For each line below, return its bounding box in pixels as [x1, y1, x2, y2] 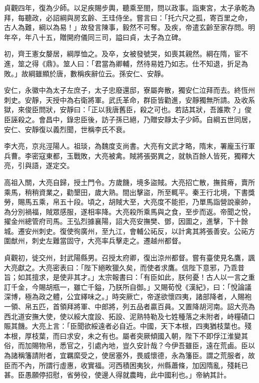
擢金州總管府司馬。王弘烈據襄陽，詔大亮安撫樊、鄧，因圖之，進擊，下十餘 [4, 216, 248, 226]
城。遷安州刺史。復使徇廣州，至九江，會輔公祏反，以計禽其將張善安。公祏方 [4, 225, 255, 236]
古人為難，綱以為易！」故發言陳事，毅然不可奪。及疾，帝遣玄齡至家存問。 [4, 22, 248, 32]
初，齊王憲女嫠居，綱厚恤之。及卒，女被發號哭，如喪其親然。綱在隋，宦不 [4, 48, 248, 59]
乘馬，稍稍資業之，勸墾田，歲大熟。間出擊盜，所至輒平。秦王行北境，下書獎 [4, 187, 255, 197]
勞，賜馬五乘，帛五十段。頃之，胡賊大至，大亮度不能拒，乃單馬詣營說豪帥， [4, 196, 255, 207]
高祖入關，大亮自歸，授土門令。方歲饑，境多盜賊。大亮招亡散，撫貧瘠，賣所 [4, 177, 255, 187]
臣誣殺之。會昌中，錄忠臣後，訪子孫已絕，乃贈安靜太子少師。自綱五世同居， [4, 114, 255, 124]
